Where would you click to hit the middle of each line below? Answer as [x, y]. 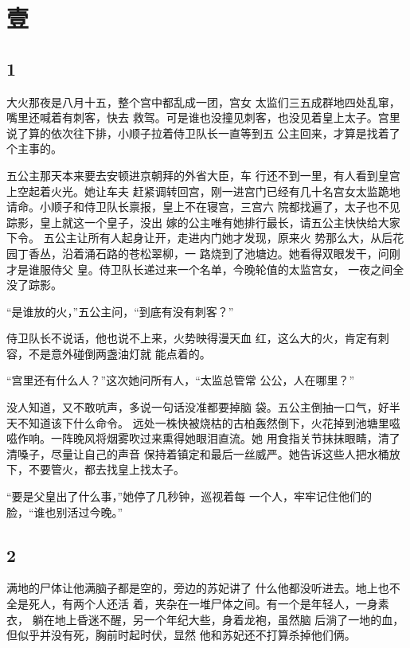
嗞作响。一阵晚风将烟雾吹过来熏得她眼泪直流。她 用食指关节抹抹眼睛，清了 [203, 438]
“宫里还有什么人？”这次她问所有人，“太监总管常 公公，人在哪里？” [181, 380]
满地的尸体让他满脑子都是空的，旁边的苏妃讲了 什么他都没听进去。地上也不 [203, 588]
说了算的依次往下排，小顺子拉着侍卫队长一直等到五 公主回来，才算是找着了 [203, 133]
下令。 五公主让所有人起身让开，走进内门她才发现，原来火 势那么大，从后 [200, 238]
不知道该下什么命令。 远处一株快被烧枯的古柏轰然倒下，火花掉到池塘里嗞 [209, 422]
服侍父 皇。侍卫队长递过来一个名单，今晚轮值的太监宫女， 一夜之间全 [222, 269]
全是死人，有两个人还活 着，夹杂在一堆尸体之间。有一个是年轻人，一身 [192, 604]
